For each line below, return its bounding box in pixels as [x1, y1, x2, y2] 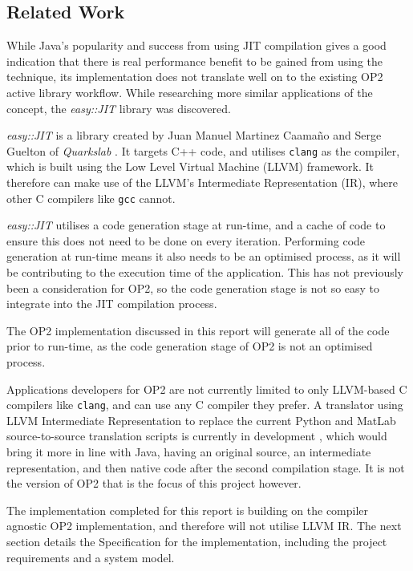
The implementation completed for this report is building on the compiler [6, 501, 369, 518]
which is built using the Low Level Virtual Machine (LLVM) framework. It [6, 158, 374, 175]
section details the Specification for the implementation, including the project [6, 533, 387, 550]
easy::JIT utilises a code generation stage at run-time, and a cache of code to [6, 217, 386, 233]
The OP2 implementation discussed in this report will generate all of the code [6, 322, 390, 338]
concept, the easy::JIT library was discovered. [6, 99, 231, 116]
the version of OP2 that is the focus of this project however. [6, 475, 302, 492]
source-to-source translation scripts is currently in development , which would [6, 427, 387, 444]
